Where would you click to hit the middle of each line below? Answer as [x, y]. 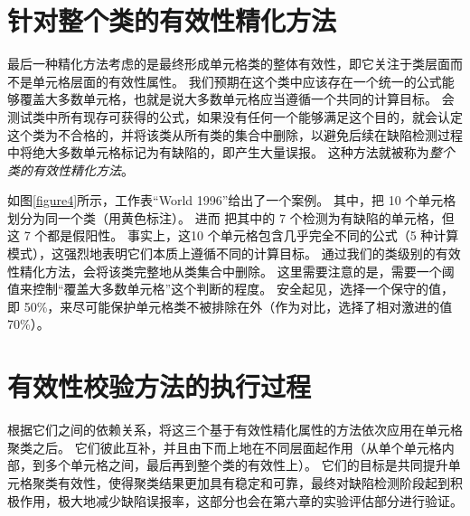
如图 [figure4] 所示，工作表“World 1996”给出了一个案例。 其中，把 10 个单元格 [232, 200]
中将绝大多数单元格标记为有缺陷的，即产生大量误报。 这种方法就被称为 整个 [231, 152]
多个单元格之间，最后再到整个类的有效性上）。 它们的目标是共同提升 [246, 465]
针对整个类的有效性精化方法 [172, 20]
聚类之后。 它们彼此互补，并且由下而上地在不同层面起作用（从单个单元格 [225, 447]
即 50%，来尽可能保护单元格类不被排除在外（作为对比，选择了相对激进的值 [230, 306]
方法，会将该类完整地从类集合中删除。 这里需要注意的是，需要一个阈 [249, 271]
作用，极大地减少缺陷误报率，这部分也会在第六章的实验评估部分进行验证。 [241, 500]
